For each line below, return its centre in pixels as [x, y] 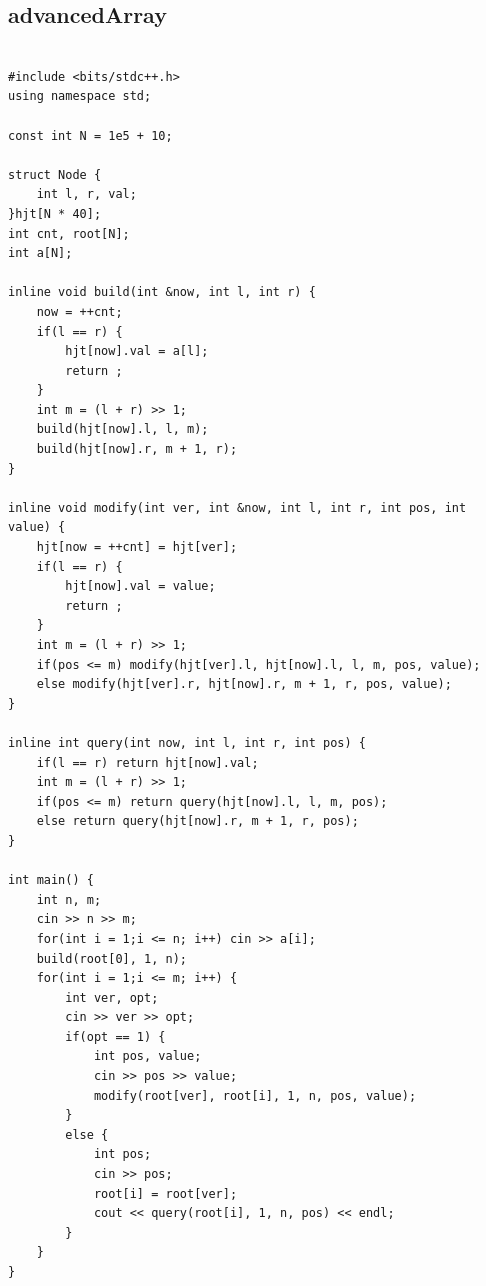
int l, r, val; [86, 194]
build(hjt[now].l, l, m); [122, 429]
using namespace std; [80, 96]
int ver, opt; [112, 997]
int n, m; [69, 899]
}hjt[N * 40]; [55, 213]
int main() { [51, 880]
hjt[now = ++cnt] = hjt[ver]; [137, 547]
